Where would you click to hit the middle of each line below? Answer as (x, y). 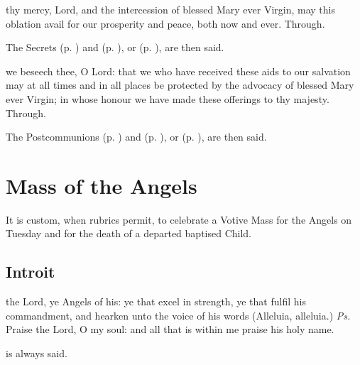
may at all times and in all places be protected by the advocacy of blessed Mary (180, 85)
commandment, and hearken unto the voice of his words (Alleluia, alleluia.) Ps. (178, 315)
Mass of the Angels (102, 185)
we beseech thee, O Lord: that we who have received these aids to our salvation (178, 71)
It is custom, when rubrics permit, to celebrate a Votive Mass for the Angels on (179, 219)
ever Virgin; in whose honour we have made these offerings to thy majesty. (168, 98)
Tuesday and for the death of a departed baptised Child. (129, 233)
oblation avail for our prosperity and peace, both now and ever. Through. (165, 23)
